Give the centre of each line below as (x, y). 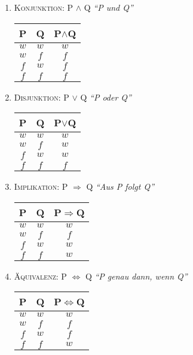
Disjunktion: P (42, 97)
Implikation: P (41, 186)
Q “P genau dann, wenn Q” (136, 276)
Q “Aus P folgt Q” (120, 186)
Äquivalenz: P (40, 276)
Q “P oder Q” (106, 97)
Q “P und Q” (108, 7)
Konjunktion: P (44, 7)
